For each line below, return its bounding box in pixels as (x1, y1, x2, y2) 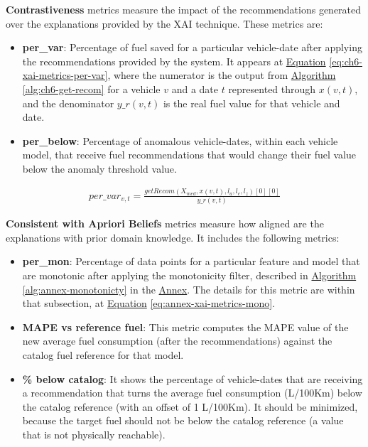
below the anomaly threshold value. (22, 161, 177, 176)
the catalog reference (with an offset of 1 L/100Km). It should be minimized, (22, 399, 358, 414)
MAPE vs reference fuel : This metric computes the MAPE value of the (22, 319, 349, 334)
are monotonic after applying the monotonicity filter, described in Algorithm (22, 267, 357, 282)
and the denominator (22, 95, 114, 110)
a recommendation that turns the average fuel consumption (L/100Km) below (22, 385, 362, 400)
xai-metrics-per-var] (22, 68, 108, 82)
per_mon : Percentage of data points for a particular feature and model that (22, 254, 360, 269)
